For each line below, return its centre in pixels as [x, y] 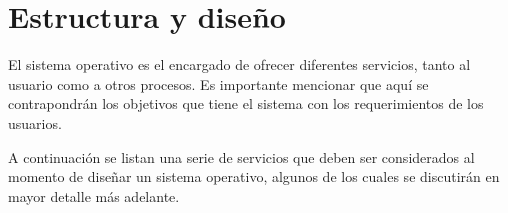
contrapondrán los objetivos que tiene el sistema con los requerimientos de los [246, 103]
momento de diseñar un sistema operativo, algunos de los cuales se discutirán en [254, 176]
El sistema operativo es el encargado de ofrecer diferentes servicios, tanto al [239, 64]
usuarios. [35, 122]
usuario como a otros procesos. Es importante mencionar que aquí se [218, 83]
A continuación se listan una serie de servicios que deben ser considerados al [241, 156]
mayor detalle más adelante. [94, 195]
